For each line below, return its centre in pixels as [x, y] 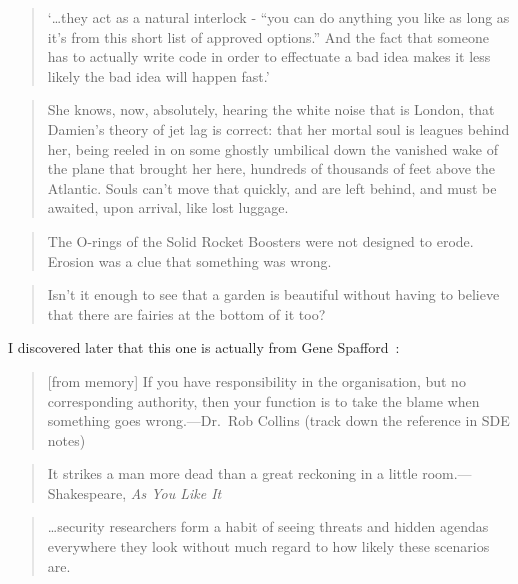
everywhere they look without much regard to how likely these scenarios [268, 546]
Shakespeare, [87, 492]
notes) [66, 439]
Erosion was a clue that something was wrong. [189, 260]
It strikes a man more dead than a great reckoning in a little [232, 473]
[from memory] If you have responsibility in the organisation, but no [256, 380]
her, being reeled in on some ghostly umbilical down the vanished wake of [273, 148]
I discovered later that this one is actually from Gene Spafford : [204, 347]
